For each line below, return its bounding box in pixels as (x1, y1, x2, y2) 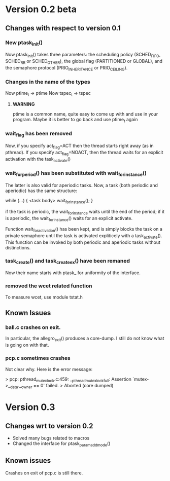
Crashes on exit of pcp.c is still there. (5, 470, 83, 476)
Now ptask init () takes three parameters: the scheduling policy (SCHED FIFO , (5, 52, 161, 59)
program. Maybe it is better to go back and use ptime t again (12, 116, 138, 124)
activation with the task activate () (5, 156, 71, 163)
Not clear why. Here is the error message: (5, 366, 93, 372)
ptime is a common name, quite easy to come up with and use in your (12, 110, 158, 117)
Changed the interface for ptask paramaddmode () (12, 440, 111, 448)
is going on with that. (5, 342, 49, 348)
